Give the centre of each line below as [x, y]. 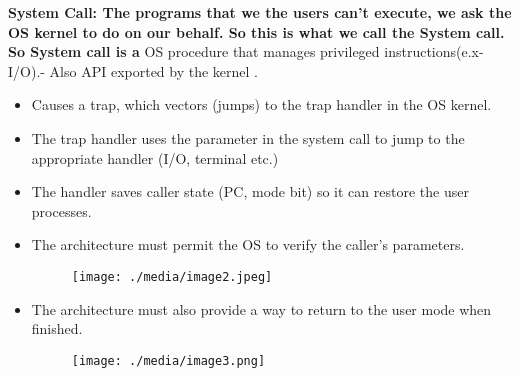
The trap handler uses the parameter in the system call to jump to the [248, 137]
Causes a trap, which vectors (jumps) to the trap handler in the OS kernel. [261, 104]
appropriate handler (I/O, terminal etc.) [155, 157]
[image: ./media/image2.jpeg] [172, 276]
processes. [61, 210]
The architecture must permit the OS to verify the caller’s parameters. [248, 244]
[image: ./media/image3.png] [168, 360]
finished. [57, 328]
